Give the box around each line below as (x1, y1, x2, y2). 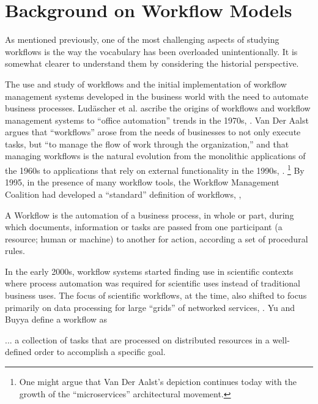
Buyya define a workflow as (5, 313, 108, 326)
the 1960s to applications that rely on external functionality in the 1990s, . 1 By (5, 162, 305, 176)
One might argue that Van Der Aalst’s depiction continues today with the (19, 375, 297, 388)
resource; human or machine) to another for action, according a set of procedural (5, 232, 308, 245)
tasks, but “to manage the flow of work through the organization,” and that (5, 137, 289, 150)
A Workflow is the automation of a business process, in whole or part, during (5, 208, 294, 221)
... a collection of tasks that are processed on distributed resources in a (5, 333, 270, 346)
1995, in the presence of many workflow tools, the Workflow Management (5, 176, 279, 189)
